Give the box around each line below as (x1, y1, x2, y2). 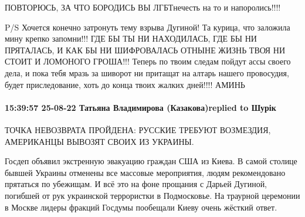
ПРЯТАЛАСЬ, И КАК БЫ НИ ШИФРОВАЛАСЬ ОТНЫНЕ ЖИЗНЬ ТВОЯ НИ (5, 43, 286, 56)
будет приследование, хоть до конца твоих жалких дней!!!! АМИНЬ (5, 78, 245, 90)
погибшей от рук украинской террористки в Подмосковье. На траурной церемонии (5, 189, 300, 201)
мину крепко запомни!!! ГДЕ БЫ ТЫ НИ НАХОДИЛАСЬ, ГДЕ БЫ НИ (5, 32, 257, 45)
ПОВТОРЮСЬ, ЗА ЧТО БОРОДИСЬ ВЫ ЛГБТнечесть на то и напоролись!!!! (5, 1, 281, 13)
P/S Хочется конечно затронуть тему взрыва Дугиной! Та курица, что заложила (5, 21, 290, 33)
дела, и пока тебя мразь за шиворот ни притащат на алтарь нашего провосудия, (5, 66, 289, 79)
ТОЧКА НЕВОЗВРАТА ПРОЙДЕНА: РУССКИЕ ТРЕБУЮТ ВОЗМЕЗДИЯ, (5, 123, 271, 135)
